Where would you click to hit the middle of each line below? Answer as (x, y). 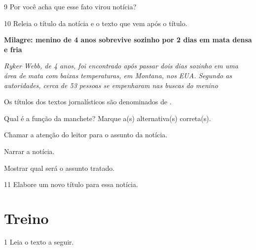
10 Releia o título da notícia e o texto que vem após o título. (96, 23)
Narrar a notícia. (29, 151)
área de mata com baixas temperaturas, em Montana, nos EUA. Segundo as (118, 75)
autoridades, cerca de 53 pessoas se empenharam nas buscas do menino (111, 85)
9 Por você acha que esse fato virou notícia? (70, 6)
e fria (13, 49)
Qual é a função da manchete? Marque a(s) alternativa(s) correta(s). (108, 118)
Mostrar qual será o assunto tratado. (59, 168)
